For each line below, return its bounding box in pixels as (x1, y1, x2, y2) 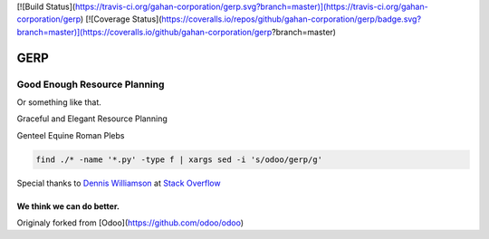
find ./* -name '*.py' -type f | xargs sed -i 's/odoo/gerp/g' (35, 154, 323, 165)
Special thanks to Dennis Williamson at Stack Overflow (16, 177, 221, 188)
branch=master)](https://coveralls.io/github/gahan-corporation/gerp (16, 26, 273, 37)
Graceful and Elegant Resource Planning (16, 113, 168, 124)
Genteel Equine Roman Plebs (16, 129, 125, 140)
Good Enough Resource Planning (16, 78, 165, 91)
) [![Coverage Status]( (80, 14, 162, 24)
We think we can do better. (16, 200, 120, 212)
